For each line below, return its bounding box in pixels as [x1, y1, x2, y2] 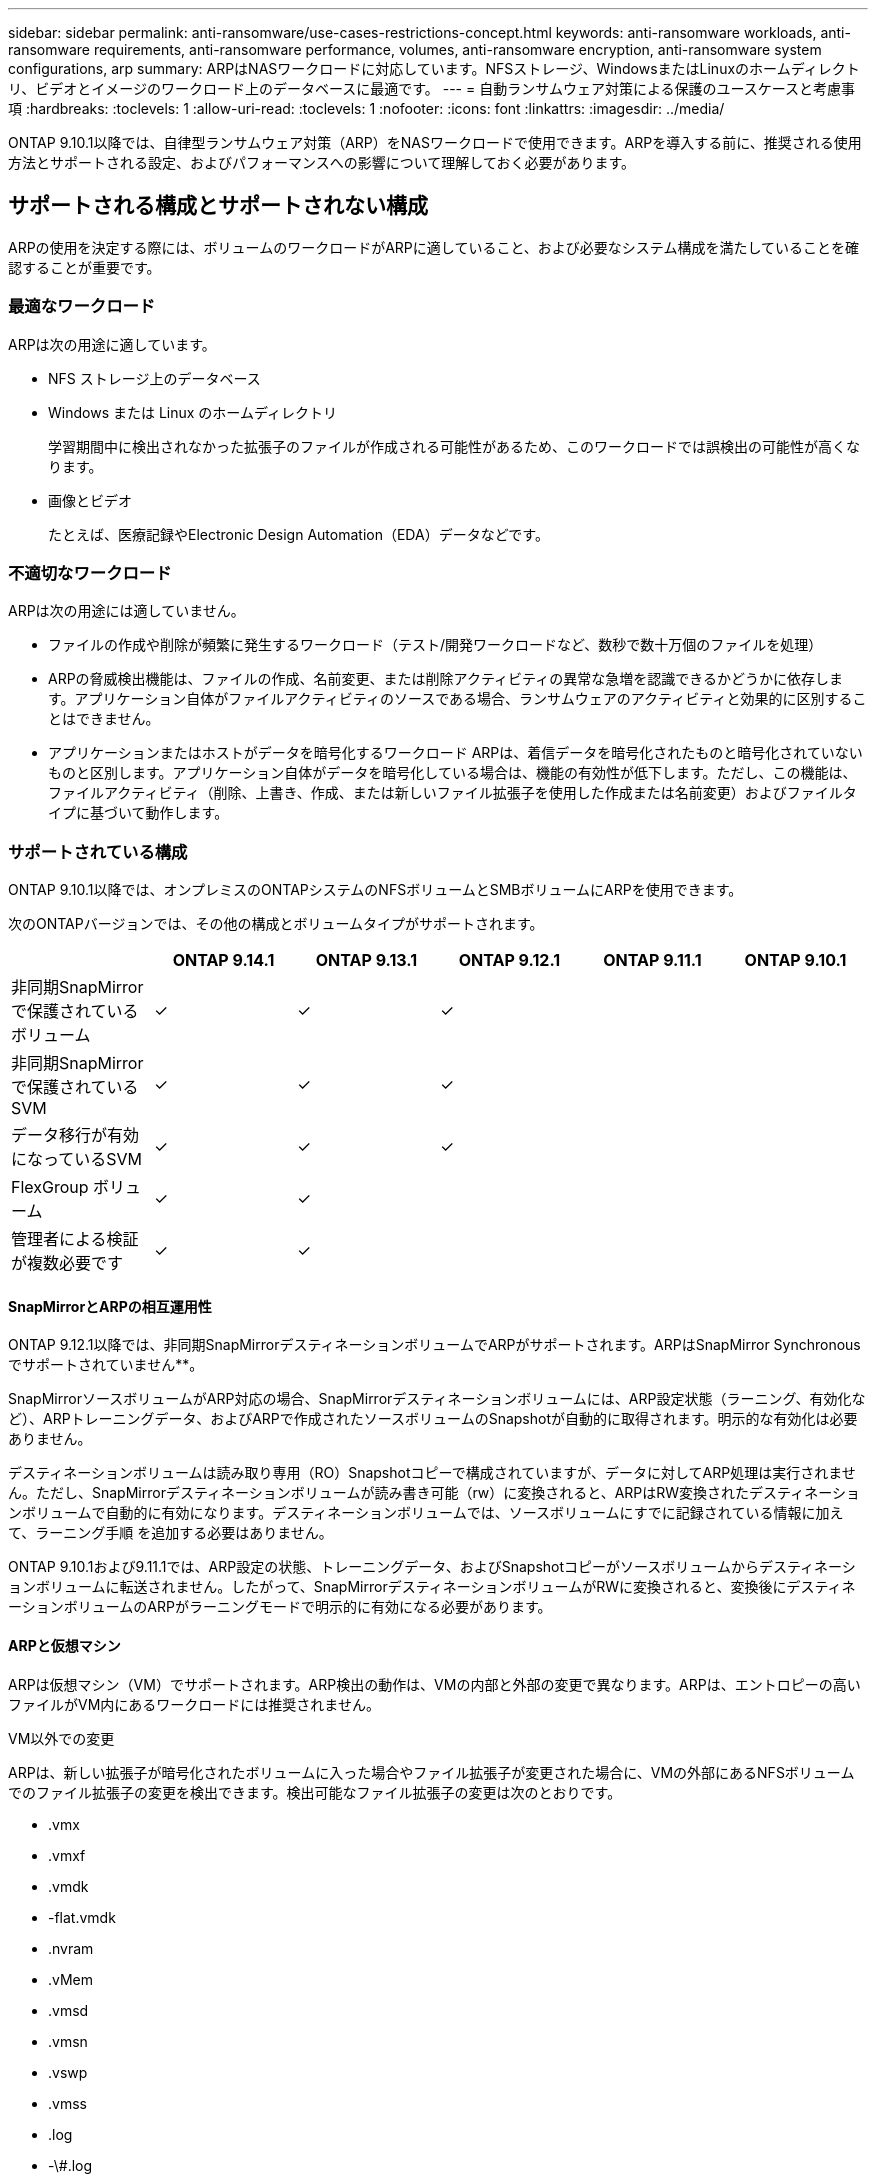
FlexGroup [11, 1177, 89, 1198]
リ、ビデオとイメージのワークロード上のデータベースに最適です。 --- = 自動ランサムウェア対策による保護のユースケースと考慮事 [8, 80, 856, 97]
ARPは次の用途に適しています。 [8, 335, 216, 353]
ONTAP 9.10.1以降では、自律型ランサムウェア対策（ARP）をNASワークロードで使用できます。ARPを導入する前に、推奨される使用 [8, 134, 862, 151]
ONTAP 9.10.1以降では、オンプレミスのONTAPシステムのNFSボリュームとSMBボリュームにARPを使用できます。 [8, 881, 743, 899]
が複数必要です [11, 1253, 124, 1274]
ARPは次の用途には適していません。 [8, 602, 245, 620]
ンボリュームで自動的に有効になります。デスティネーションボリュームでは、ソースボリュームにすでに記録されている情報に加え [8, 1504, 844, 1522]
